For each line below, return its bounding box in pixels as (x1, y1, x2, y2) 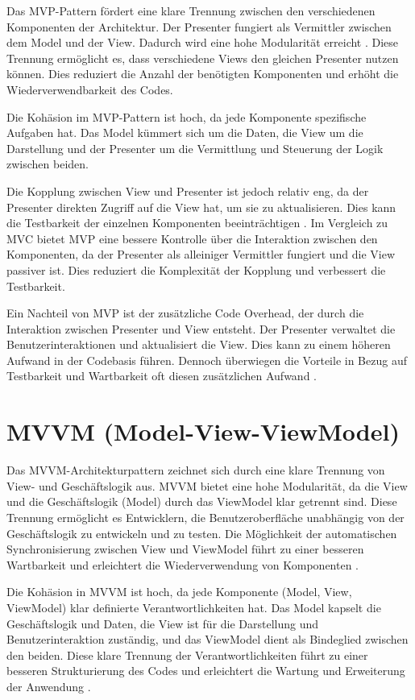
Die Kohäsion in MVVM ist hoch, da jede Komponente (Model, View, (6, 583, 352, 600)
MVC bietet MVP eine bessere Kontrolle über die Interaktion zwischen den (6, 230, 378, 246)
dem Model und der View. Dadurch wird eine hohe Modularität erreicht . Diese (6, 34, 399, 51)
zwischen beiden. (6, 155, 89, 172)
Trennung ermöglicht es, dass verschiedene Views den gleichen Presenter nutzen (6, 49, 399, 66)
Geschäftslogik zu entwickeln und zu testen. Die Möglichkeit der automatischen (6, 524, 397, 541)
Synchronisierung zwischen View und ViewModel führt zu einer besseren (6, 541, 364, 557)
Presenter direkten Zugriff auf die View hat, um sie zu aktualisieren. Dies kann (6, 198, 396, 215)
